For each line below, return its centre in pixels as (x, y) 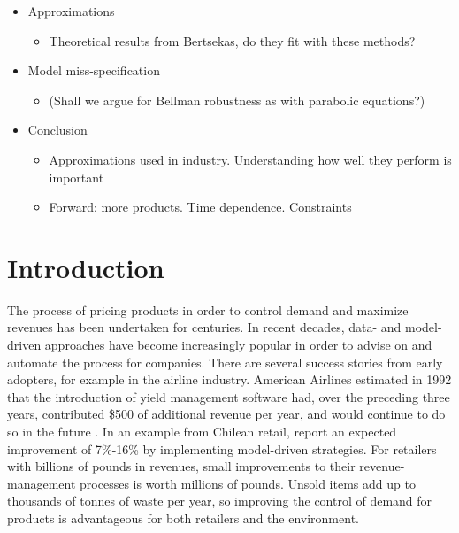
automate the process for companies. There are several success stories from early (225, 362)
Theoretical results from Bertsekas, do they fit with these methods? (232, 40)
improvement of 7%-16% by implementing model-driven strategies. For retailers (222, 448)
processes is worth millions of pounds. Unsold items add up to (248, 483)
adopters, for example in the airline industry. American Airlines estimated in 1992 (229, 379)
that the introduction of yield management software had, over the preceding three (229, 396)
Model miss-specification (94, 70)
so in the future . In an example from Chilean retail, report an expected (202, 432)
